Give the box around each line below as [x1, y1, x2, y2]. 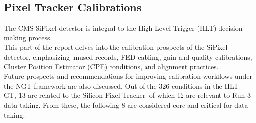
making [4, 32, 26, 42]
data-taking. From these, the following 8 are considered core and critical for [4, 99, 232, 110]
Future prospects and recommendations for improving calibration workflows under [4, 71, 252, 81]
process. [28, 32, 52, 42]
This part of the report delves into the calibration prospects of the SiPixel [4, 42, 228, 52]
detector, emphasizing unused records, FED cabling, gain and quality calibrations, [4, 51, 252, 61]
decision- [219, 23, 245, 33]
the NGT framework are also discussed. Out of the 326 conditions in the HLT [4, 80, 239, 91]
